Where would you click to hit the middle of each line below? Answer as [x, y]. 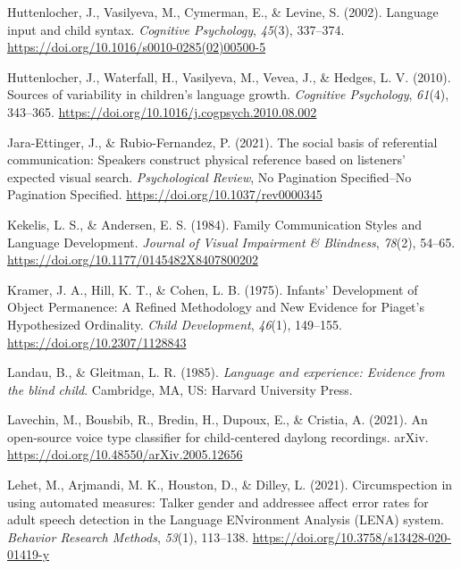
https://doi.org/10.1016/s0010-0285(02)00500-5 [137, 47]
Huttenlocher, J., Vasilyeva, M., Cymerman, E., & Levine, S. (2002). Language [223, 12]
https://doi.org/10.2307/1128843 [97, 342]
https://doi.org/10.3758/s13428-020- [352, 536]
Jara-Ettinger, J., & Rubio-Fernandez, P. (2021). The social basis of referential [222, 142]
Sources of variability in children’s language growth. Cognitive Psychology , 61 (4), [228, 94]
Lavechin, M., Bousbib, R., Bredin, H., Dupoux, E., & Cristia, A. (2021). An [218, 419]
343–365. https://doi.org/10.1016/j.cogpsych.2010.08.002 [162, 111]
